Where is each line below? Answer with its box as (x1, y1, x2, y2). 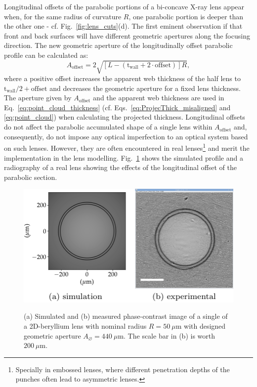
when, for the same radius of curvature (4, 11, 122, 21)
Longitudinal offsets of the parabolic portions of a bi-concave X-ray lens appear (4, 1, 245, 11)
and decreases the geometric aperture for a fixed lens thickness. (49, 83, 241, 93)
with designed (184, 320, 226, 331)
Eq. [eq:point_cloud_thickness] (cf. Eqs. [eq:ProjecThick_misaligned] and (4, 102, 231, 112)
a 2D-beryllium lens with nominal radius (24, 320, 147, 331)
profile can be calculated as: (4, 49, 88, 60)
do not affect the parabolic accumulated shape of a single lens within (4, 122, 213, 132)
